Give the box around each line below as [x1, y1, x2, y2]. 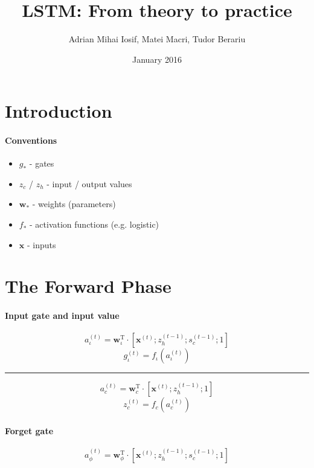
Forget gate [5, 425, 54, 437]
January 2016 [132, 53, 182, 65]
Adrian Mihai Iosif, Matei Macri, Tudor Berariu [68, 33, 246, 45]
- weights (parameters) [32, 197, 116, 210]
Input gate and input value [5, 309, 120, 322]
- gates [29, 157, 54, 170]
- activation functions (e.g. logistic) [30, 218, 159, 231]
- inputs [27, 238, 56, 251]
